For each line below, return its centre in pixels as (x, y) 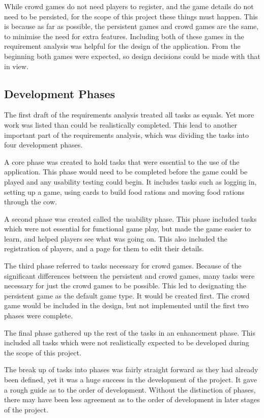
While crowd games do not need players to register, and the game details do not (129, 6)
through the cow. (31, 202)
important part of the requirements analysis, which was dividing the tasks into (126, 135)
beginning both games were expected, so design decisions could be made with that (132, 56)
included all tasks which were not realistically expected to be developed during (127, 342)
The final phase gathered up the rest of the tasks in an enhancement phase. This (130, 332)
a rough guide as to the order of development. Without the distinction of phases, (130, 389)
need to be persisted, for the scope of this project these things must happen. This (131, 16)
